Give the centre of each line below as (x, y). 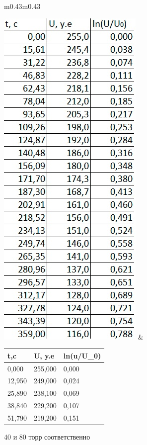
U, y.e (44, 355)
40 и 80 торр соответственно (47, 437)
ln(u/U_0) (82, 355)
